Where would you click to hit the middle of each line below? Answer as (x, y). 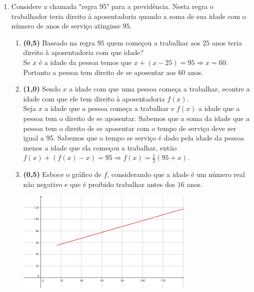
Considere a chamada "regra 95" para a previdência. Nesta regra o (112, 6)
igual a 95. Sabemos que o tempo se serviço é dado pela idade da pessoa (133, 138)
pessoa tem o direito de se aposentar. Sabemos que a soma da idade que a (136, 118)
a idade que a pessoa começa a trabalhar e (109, 108)
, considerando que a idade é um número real (176, 174)
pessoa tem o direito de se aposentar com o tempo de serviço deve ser (130, 128)
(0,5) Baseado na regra (59, 42)
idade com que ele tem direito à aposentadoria (94, 98)
